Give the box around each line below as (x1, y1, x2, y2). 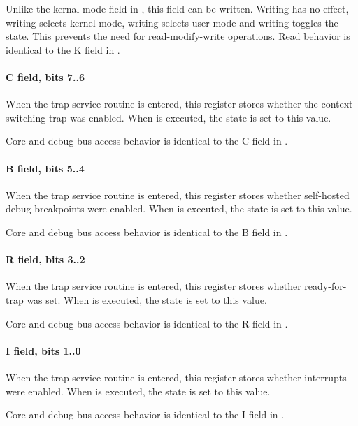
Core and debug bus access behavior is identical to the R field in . (6, 316, 288, 330)
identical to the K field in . (6, 42, 120, 57)
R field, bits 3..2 (6, 252, 85, 267)
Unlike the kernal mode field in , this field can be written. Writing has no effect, (6, 1, 349, 15)
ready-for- (304, 279, 347, 293)
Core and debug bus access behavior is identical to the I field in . (6, 407, 285, 422)
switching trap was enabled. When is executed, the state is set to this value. (6, 110, 331, 124)
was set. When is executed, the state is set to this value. (27, 292, 267, 307)
